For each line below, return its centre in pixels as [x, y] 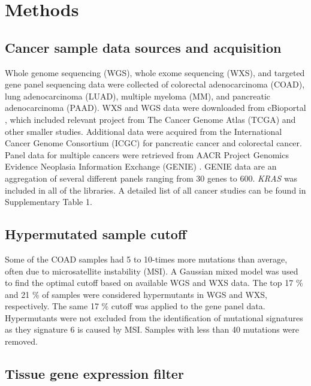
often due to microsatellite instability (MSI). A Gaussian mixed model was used [152, 271]
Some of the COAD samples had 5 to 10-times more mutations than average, [146, 259]
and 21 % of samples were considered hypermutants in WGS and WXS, [136, 294]
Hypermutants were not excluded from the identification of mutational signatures [154, 317]
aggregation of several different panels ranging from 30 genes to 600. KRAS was [151, 178]
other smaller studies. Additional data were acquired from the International [144, 131]
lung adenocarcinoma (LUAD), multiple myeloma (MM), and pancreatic [138, 96]
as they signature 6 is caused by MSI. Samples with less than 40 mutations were [152, 329]
